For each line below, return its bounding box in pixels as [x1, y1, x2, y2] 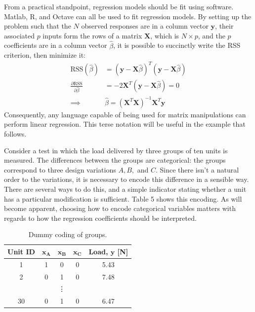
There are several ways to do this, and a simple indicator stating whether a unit [4, 183, 247, 194]
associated [4, 30, 35, 40]
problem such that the [4, 21, 71, 31]
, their [215, 21, 234, 31]
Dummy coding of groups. [28, 229, 107, 240]
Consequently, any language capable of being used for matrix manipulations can [4, 109, 246, 119]
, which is [150, 30, 179, 40]
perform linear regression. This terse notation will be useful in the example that [4, 119, 246, 129]
